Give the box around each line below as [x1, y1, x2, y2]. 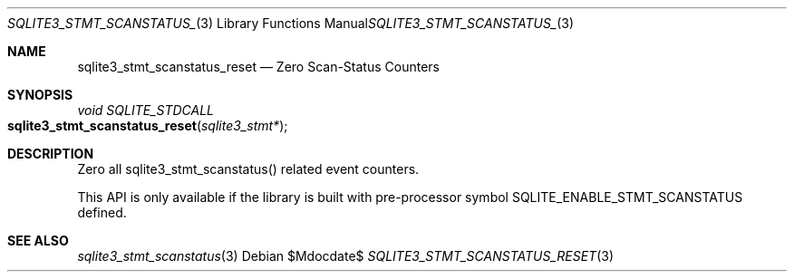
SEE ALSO [7, 233, 69, 248]
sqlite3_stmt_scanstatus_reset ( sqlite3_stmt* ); [7, 118, 288, 133]
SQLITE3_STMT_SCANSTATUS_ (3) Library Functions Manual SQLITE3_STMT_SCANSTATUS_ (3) [7, 15, 575, 31]
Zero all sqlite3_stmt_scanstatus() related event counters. [77, 161, 420, 177]
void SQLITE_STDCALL [77, 102, 214, 118]
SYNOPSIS [7, 87, 73, 102]
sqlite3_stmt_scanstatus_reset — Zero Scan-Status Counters [77, 59, 440, 74]
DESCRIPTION [7, 146, 94, 161]
